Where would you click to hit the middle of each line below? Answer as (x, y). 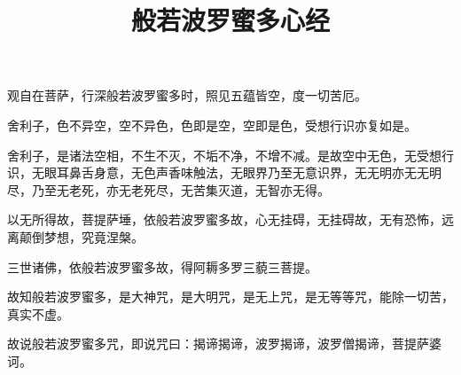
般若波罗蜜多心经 (230, 20)
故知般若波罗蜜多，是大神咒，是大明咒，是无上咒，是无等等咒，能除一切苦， (230, 297)
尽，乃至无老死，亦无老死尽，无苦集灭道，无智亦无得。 (168, 189)
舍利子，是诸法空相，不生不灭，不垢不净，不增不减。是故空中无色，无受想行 (230, 155)
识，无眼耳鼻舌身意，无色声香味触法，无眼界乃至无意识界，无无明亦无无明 (224, 172)
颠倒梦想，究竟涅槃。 (81, 236)
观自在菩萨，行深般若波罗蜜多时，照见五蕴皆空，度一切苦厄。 (187, 95)
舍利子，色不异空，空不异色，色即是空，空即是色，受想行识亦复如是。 (212, 125)
